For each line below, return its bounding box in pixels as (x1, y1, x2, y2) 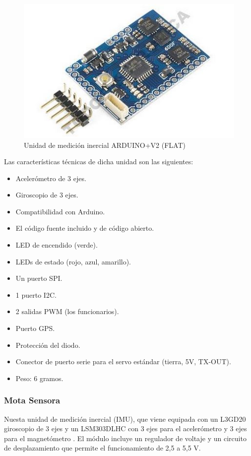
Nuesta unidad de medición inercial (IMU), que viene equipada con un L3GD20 (4, 413, 246, 424)
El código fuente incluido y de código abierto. (15, 223, 154, 233)
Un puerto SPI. (15, 273, 63, 283)
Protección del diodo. (15, 339, 80, 350)
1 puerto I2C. (15, 289, 57, 300)
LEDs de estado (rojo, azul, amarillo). (15, 256, 131, 266)
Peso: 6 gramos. (15, 373, 63, 383)
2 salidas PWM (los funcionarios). (15, 306, 119, 317)
